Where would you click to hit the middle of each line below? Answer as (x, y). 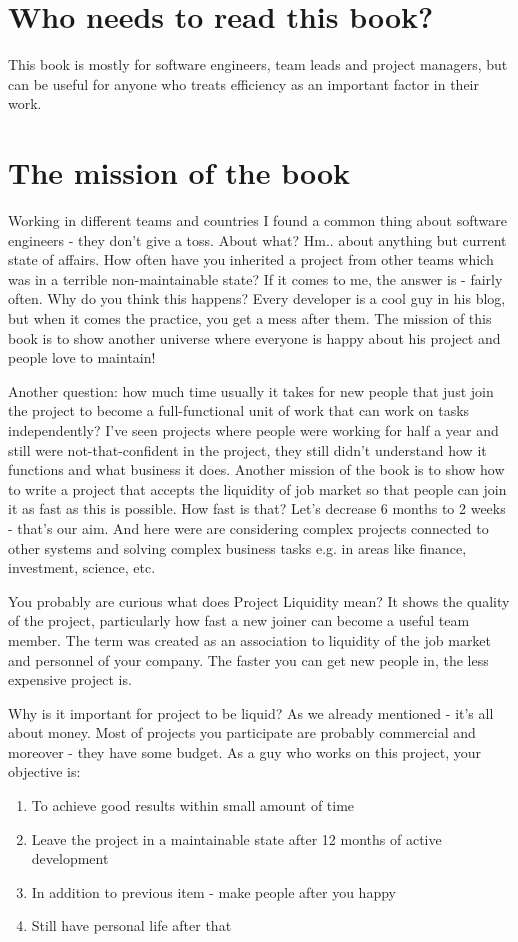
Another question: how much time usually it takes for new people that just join (251, 390)
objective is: (44, 771)
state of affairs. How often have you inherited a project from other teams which (251, 259)
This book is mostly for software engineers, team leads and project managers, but (258, 64)
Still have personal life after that (131, 925)
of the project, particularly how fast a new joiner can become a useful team (239, 620)
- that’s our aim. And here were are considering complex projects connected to (248, 527)
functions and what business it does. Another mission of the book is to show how (256, 469)
